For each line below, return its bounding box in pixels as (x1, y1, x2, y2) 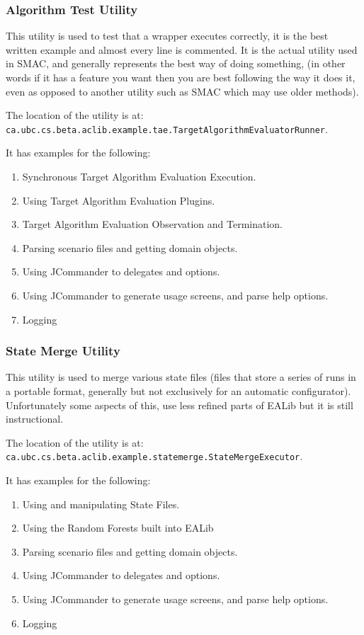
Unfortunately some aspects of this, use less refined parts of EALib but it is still (6, 397, 353, 412)
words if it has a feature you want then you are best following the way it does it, (6, 70, 356, 84)
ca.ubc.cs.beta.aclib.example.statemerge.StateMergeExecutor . (6, 449, 303, 464)
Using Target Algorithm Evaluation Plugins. (22, 193, 215, 207)
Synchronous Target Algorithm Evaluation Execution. (22, 169, 256, 184)
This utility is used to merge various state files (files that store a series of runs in (6, 370, 356, 384)
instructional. (6, 411, 64, 426)
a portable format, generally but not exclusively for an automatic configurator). (6, 384, 351, 398)
